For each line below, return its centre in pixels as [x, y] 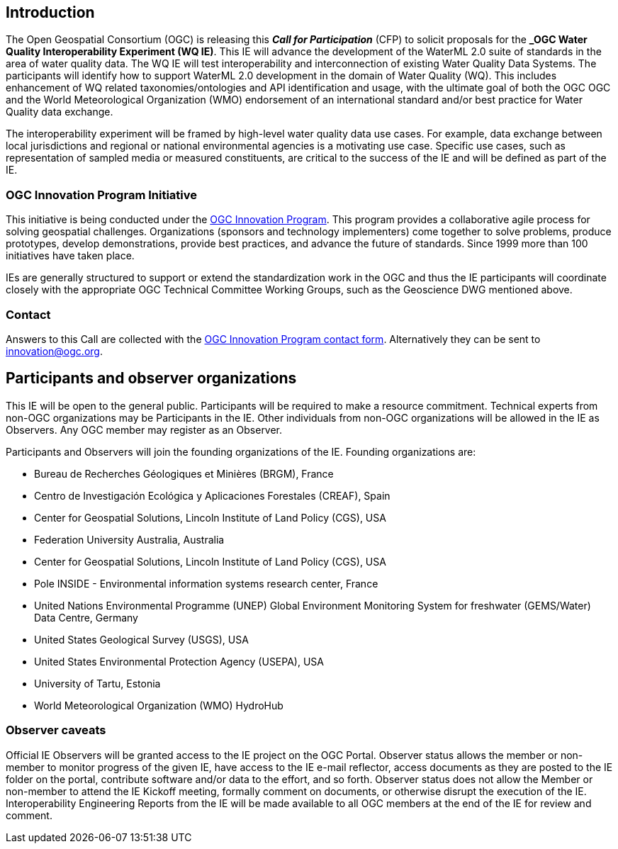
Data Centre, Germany [86, 617]
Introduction [50, 12]
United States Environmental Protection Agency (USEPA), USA [179, 661]
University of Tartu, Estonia [97, 683]
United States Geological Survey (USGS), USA [141, 639]
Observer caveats [56, 730]
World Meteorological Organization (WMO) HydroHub [159, 705]
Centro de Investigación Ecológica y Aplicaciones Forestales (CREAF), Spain [212, 495]
